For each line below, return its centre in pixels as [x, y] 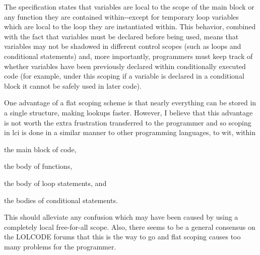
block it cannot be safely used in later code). [73, 85]
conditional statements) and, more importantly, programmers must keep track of [128, 56]
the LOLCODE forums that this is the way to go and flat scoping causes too [122, 237]
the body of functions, [38, 166]
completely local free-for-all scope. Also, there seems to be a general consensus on [130, 227]
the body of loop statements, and [55, 183]
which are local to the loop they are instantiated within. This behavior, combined [130, 26]
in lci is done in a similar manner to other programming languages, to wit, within [130, 132]
